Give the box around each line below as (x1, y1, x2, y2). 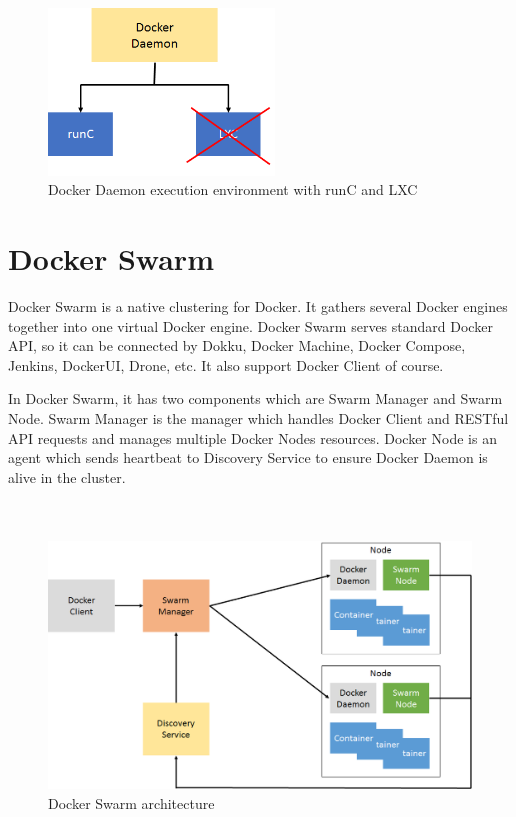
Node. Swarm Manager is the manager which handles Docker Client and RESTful (8, 407, 509, 428)
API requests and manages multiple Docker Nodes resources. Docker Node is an (8, 427, 497, 448)
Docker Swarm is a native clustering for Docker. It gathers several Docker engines (8, 296, 508, 317)
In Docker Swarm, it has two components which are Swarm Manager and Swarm (8, 388, 503, 409)
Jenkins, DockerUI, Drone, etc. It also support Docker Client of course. (8, 354, 444, 375)
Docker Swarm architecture (48, 792, 215, 813)
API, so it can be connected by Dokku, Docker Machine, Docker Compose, (8, 335, 466, 356)
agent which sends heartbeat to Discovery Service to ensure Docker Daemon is (8, 447, 488, 468)
